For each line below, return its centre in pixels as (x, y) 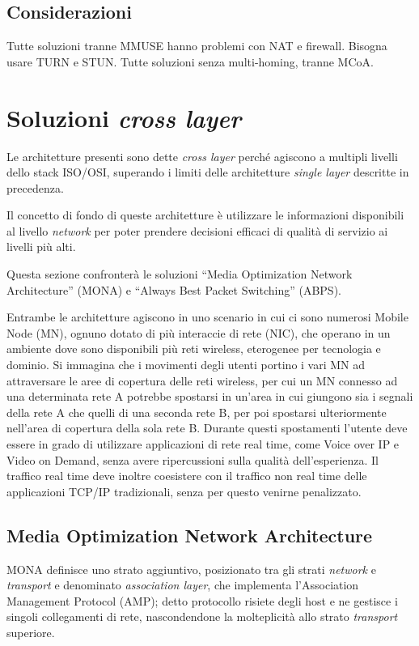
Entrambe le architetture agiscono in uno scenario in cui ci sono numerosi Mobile (207, 317)
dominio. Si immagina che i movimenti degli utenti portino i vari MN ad (186, 365)
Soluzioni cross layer (124, 117)
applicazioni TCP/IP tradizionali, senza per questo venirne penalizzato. (184, 491)
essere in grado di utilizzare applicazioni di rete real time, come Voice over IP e (203, 444)
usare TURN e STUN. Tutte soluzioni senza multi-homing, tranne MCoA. (190, 61)
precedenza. (35, 187)
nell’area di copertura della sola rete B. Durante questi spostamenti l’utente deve (207, 428)
